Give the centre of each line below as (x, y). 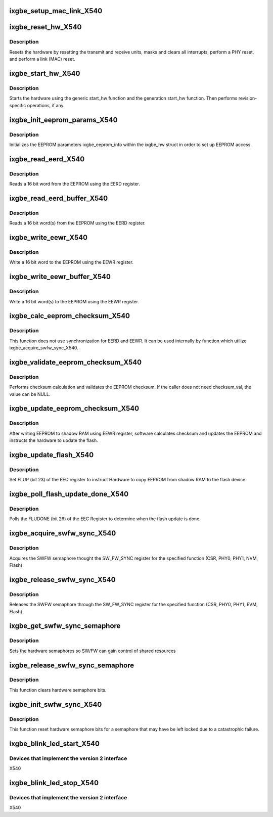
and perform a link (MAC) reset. (42, 59)
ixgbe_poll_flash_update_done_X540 (69, 494)
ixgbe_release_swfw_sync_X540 (62, 580)
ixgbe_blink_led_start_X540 (54, 743)
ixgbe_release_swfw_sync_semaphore (72, 665)
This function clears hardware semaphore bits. (58, 690)
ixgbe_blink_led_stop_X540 (54, 783)
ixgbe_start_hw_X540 (45, 73)
